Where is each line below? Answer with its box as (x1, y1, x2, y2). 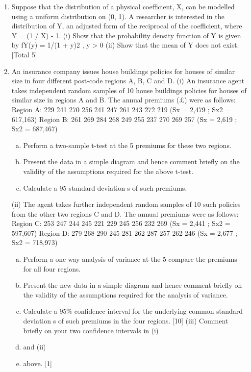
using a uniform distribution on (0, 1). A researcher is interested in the (11, 11, 225, 21)
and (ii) (23, 342, 46, 352)
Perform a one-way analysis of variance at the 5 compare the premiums (23, 254, 237, 264)
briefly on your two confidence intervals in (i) (23, 325, 159, 335)
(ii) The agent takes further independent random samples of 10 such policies (11, 199, 241, 209)
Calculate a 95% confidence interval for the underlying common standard (23, 306, 243, 316)
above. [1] (23, 358, 52, 368)
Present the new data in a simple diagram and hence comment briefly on (23, 280, 242, 290)
